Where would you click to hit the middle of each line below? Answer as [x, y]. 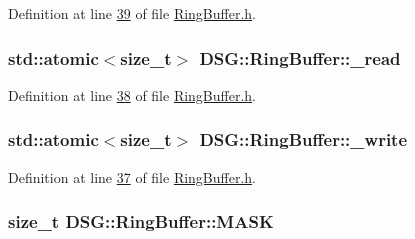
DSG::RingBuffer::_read [300, 57]
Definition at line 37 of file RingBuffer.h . [132, 176]
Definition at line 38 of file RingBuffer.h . [132, 94]
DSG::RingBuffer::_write [303, 139]
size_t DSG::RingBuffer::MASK [141, 221]
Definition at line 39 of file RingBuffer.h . [132, 13]
